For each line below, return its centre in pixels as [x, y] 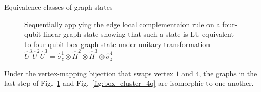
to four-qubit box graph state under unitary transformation [118, 44]
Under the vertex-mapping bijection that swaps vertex [89, 73]
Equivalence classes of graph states [58, 7]
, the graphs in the [228, 73]
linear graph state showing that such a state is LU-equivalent [138, 34]
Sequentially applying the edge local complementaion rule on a [122, 24]
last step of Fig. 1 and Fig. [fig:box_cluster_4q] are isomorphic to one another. [129, 83]
